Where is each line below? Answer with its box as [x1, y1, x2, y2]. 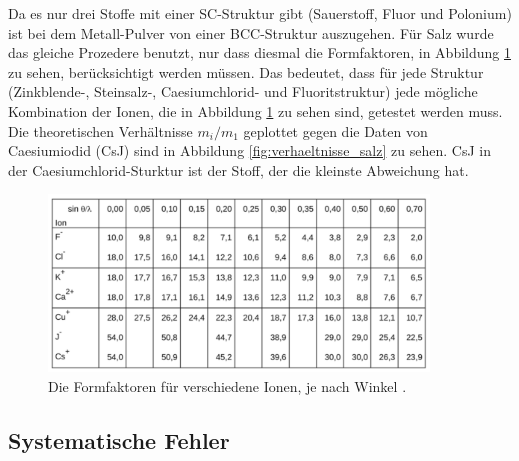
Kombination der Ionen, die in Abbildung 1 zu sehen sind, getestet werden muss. [8, 100, 503, 121]
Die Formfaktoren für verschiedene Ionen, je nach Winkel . [48, 375, 407, 396]
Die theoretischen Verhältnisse [8, 120, 193, 141]
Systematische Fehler [8, 424, 230, 455]
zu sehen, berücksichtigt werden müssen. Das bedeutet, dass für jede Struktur [8, 61, 484, 82]
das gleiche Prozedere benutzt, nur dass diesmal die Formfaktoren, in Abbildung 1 [8, 42, 511, 63]
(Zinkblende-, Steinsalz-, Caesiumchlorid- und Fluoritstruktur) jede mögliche [8, 81, 478, 102]
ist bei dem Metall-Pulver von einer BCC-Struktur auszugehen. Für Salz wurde [8, 22, 494, 43]
